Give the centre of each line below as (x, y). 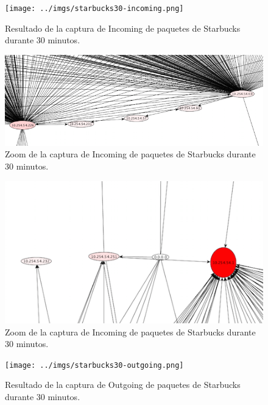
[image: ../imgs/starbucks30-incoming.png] (94, 9)
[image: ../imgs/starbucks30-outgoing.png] (94, 365)
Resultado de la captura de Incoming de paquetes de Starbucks (123, 28)
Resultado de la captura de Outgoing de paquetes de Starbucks (123, 385)
